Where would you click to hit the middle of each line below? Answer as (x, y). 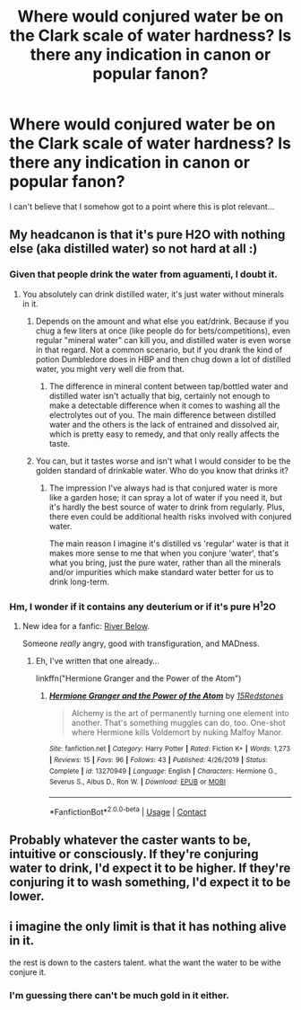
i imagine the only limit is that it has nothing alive (148, 927)
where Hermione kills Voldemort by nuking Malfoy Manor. (177, 732)
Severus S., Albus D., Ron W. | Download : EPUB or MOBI (138, 782)
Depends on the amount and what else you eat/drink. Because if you (162, 321)
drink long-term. (79, 581)
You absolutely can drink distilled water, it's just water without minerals (153, 294)
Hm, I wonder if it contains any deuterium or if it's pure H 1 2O (142, 606)
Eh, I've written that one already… (97, 661)
